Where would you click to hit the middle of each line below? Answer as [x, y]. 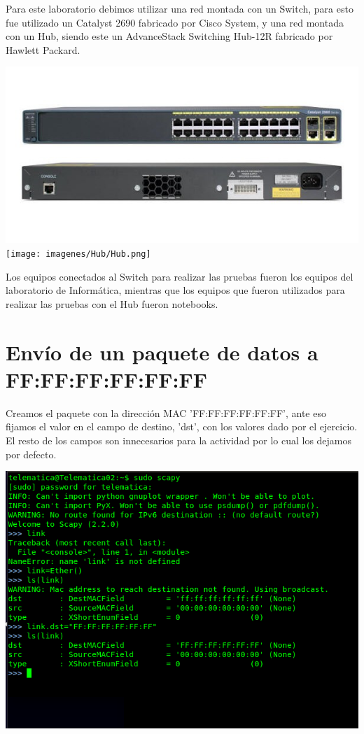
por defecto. [31, 454]
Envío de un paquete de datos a [162, 352]
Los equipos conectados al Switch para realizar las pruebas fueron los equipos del [180, 276]
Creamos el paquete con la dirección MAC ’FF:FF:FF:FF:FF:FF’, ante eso [166, 412]
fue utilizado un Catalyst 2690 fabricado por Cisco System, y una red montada [175, 22]
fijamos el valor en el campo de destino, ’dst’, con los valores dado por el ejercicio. [182, 426]
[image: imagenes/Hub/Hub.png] [78, 254]
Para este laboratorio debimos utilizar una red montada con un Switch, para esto [180, 8]
